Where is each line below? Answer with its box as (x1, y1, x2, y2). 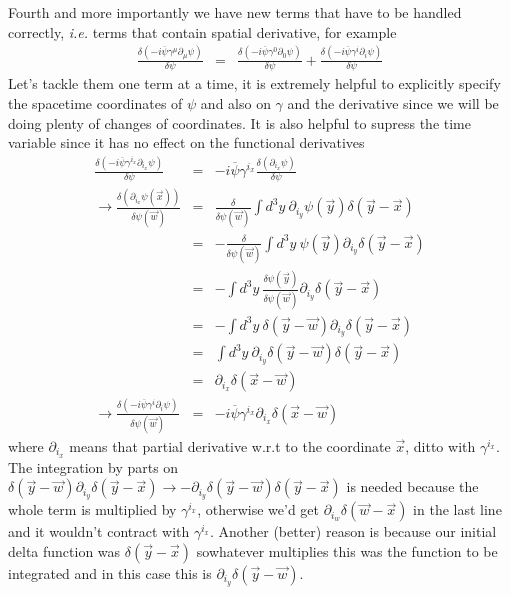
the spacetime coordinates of (8, 92, 183, 113)
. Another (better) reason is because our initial (209, 521, 497, 542)
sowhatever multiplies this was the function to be (196, 540, 498, 561)
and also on (200, 92, 271, 113)
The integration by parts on (8, 456, 179, 477)
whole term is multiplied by (8, 499, 177, 520)
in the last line (413, 499, 502, 520)
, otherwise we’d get (197, 499, 319, 520)
